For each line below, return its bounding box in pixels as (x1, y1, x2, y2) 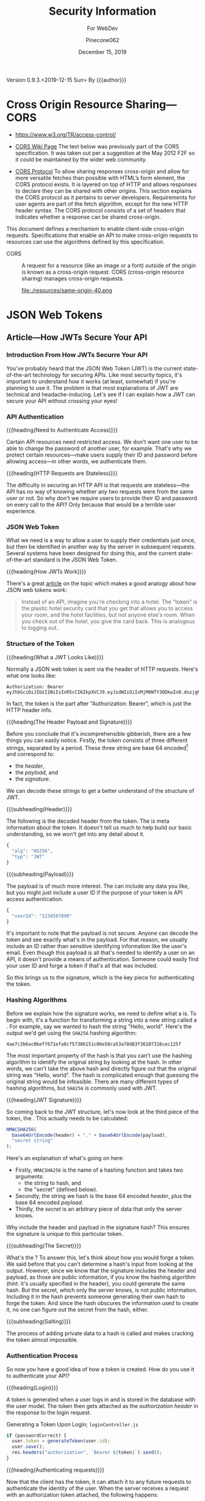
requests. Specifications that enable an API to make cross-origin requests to (6, 231, 198, 239)
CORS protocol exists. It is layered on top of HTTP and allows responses (15, 181, 197, 188)
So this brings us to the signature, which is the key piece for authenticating (6, 974, 195, 981)
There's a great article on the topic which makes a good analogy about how (6, 580, 196, 587)
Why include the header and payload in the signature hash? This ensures (6, 1224, 190, 1231)
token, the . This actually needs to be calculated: (6, 1114, 128, 1121)
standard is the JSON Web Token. (32, 556, 118, 564)
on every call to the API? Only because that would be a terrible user (6, 501, 176, 509)
